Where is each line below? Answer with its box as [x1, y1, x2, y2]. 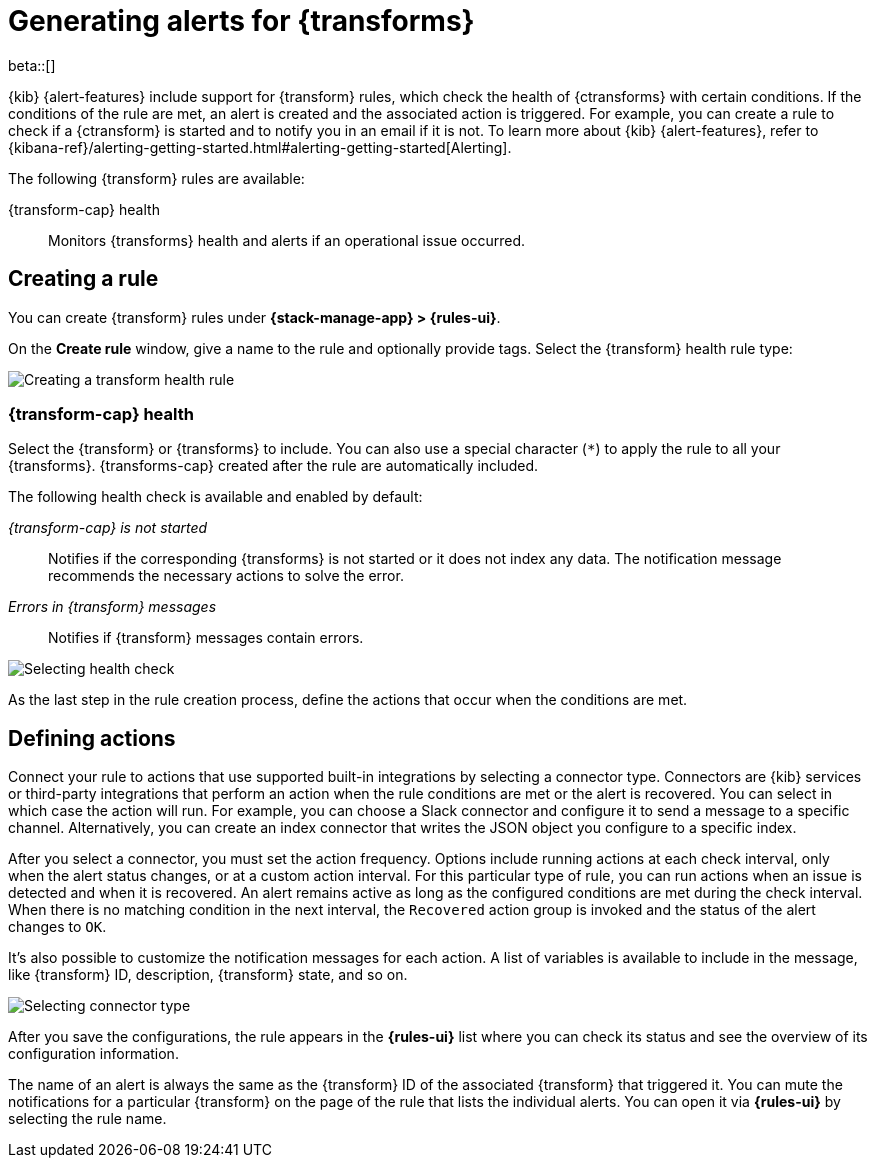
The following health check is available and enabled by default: [8, 488, 423, 506]
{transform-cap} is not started [8, 519, 208, 537]
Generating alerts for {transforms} [8, 4, 475, 38]
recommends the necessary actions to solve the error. [48, 567, 404, 585]
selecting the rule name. [8, 1110, 167, 1128]
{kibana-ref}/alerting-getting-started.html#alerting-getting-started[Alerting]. [8, 138, 512, 156]
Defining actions [8, 725, 176, 751]
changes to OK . [8, 918, 107, 936]
